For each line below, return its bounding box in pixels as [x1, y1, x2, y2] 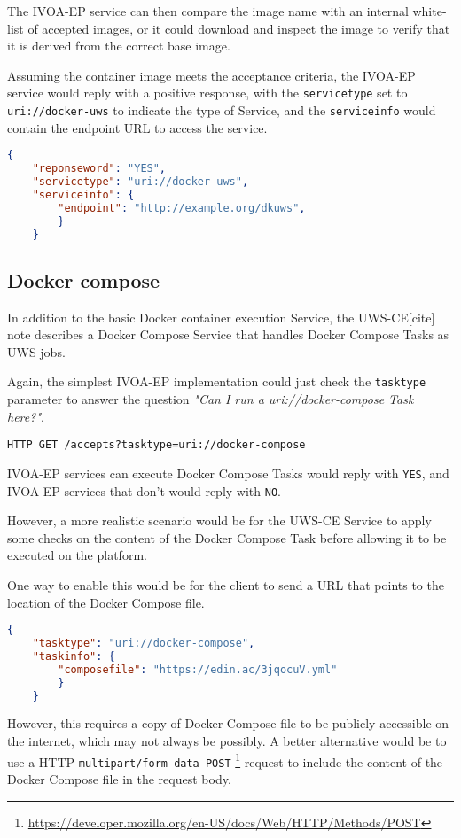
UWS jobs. [7, 342, 66, 361]
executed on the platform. [7, 546, 147, 564]
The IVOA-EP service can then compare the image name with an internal [7, 2, 409, 19]
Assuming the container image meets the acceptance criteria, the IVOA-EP [7, 66, 416, 84]
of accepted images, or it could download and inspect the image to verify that [27, 19, 450, 37]
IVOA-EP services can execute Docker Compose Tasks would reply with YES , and [7, 463, 449, 482]
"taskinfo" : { [32, 649, 115, 663]
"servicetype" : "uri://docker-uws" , [32, 175, 249, 189]
